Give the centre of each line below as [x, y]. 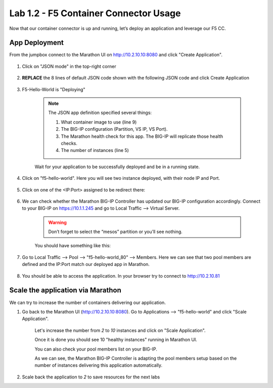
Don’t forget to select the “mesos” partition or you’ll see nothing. [116, 232]
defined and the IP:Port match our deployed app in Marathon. [86, 264]
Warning [57, 222]
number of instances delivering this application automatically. [99, 365]
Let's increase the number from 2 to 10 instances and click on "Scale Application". [120, 330]
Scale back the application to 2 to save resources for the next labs [91, 377]
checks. [69, 143]
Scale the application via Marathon [65, 290]
